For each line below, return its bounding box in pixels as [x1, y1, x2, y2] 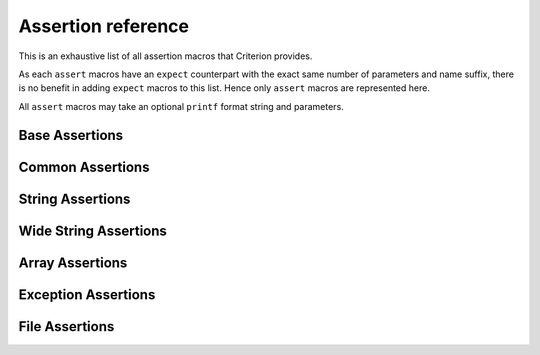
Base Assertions [18, 126, 124, 144]
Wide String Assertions [18, 222, 167, 239]
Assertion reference [18, 15, 190, 37]
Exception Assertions [18, 286, 156, 303]
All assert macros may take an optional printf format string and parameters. [18, 100, 344, 112]
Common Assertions [18, 158, 150, 175]
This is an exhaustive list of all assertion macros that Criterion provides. [18, 50, 313, 62]
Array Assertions [18, 254, 128, 271]
